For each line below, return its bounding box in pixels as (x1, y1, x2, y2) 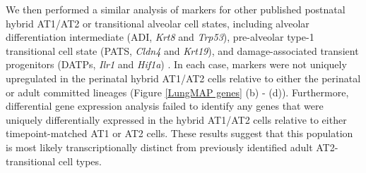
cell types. (58, 153, 102, 168)
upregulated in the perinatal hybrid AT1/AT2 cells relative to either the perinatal (6, 70, 361, 85)
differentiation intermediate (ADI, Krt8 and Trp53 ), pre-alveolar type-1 (6, 30, 314, 44)
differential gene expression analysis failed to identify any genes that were (6, 98, 324, 113)
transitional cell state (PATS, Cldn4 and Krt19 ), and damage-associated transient (6, 43, 359, 58)
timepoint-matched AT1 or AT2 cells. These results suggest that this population (6, 126, 353, 141)
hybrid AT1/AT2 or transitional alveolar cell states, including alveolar (6, 15, 309, 30)
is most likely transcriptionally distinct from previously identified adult (6, 139, 313, 154)
